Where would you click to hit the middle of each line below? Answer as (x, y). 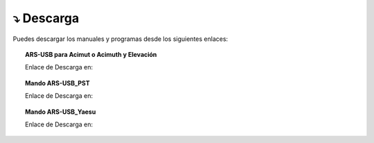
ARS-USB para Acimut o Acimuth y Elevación (91, 54)
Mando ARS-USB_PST (57, 83)
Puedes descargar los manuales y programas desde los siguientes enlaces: (121, 39)
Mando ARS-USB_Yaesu (61, 112)
